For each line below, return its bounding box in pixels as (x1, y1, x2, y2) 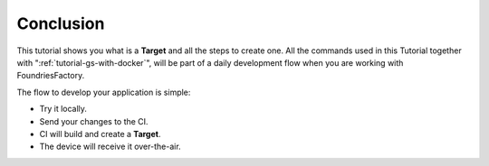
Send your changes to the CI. (39, 115, 149, 126)
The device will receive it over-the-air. (39, 141, 181, 152)
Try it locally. (39, 104, 88, 115)
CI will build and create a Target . (39, 128, 161, 139)
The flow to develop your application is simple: (16, 87, 191, 97)
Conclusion (16, 14, 105, 33)
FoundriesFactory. (16, 70, 85, 81)
